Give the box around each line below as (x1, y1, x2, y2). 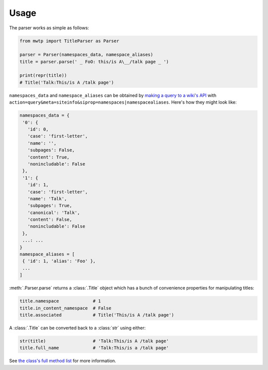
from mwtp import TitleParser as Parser (19, 38, 119, 44)
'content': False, (27, 217, 72, 223)
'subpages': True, (27, 203, 72, 208)
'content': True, (27, 154, 69, 160)
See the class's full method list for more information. (9, 358, 117, 364)
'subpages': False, (27, 147, 75, 153)
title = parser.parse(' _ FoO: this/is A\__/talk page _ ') (19, 59, 169, 64)
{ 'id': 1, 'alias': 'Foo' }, (22, 258, 96, 264)
